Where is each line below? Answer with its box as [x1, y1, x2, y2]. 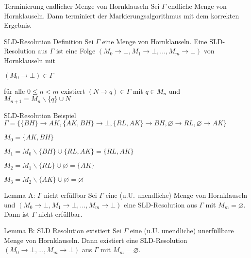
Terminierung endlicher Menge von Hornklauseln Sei [4, 1, 160, 11]
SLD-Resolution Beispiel [4, 110, 76, 120]
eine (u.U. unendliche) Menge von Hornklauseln [105, 190, 248, 200]
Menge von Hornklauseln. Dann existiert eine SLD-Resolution [4, 235, 187, 245]
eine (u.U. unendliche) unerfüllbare [130, 225, 234, 235]
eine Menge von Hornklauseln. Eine [102, 36, 207, 46]
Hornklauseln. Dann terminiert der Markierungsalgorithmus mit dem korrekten [4, 10, 239, 20]
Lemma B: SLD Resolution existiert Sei [4, 225, 121, 235]
